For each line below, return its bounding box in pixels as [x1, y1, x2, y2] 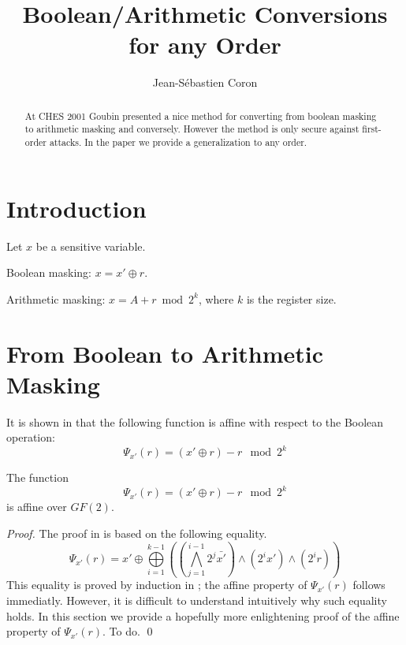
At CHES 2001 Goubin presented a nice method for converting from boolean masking [24, 109, 377, 122]
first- [362, 122, 382, 136]
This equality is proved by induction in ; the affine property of [6, 576, 307, 593]
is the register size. [246, 290, 337, 307]
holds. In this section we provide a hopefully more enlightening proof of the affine [6, 607, 400, 624]
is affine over [6, 498, 67, 515]
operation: [6, 429, 55, 446]
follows [352, 576, 386, 593]
